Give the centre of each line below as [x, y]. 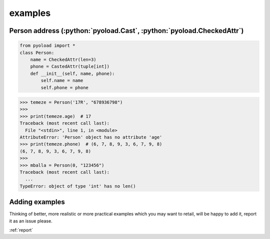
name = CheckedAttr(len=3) [63, 59]
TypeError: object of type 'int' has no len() [78, 186]
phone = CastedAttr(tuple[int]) [70, 67]
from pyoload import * [47, 46]
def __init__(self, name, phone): [72, 73]
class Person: [37, 53]
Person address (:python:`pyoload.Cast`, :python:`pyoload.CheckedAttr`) [126, 31]
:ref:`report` [21, 230]
